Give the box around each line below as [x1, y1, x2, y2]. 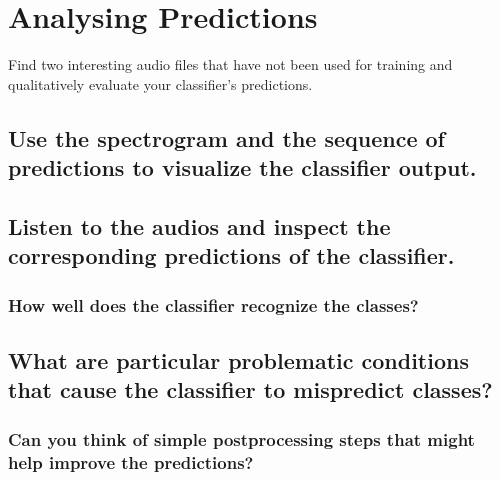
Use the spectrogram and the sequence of [8, 122, 445, 153]
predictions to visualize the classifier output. [8, 152, 477, 183]
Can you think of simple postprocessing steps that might [8, 426, 475, 451]
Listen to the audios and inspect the [8, 210, 391, 241]
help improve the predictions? [8, 449, 254, 474]
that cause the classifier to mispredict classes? [8, 374, 493, 405]
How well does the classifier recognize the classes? [8, 292, 419, 317]
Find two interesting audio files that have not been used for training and [8, 54, 453, 75]
